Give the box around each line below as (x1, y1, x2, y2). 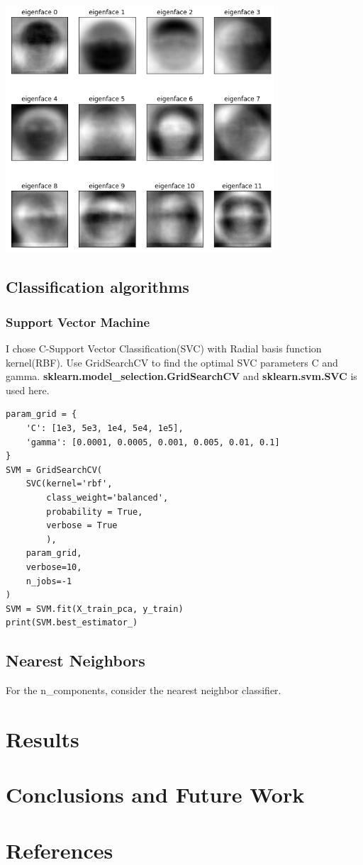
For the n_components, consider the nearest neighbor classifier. (6, 683, 281, 698)
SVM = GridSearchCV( (6, 464, 103, 475)
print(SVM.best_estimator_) (6, 618, 138, 628)
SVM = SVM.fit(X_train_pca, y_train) (6, 603, 184, 614)
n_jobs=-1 (26, 576, 72, 586)
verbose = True (46, 520, 118, 531)
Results (6, 724, 79, 753)
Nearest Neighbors (6, 649, 145, 671)
